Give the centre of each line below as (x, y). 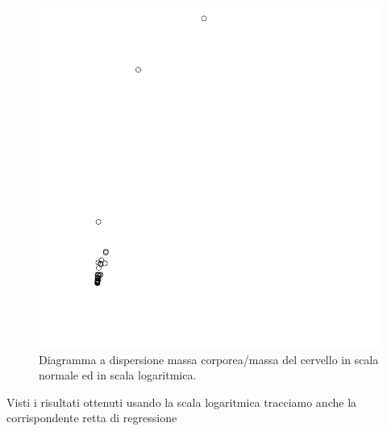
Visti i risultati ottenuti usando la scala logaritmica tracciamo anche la (182, 402)
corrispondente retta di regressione (92, 418)
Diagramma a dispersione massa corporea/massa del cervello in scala (209, 359)
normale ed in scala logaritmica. (118, 375)
